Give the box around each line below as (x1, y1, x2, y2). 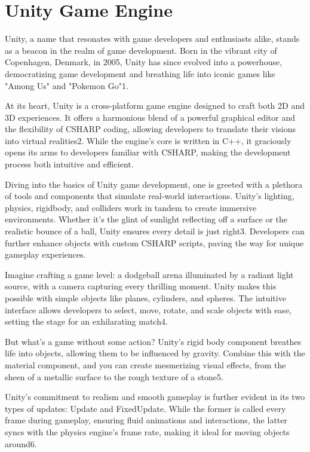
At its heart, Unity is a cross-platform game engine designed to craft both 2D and (5, 99, 305, 112)
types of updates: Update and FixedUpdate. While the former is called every (5, 402, 286, 414)
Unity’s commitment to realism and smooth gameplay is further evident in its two (5, 390, 305, 403)
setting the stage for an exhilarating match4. (5, 315, 168, 328)
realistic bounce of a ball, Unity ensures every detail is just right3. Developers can (5, 225, 305, 237)
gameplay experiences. (5, 248, 86, 261)
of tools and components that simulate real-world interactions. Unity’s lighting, (5, 190, 294, 202)
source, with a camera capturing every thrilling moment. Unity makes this (5, 280, 277, 292)
